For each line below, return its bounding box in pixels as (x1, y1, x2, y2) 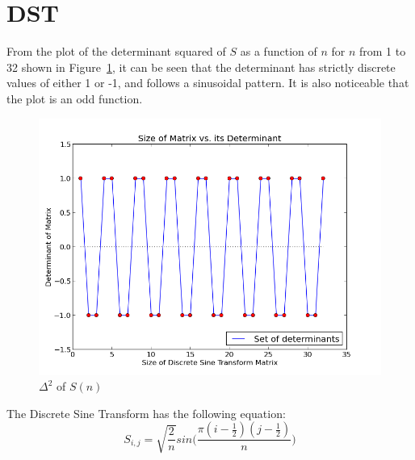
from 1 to (359, 43, 406, 60)
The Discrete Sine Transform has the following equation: (6, 404, 286, 421)
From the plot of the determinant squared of (6, 43, 226, 60)
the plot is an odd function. (6, 90, 143, 107)
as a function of (240, 43, 317, 60)
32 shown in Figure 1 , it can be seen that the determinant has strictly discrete (6, 58, 396, 75)
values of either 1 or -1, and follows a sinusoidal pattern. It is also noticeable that (6, 74, 409, 91)
